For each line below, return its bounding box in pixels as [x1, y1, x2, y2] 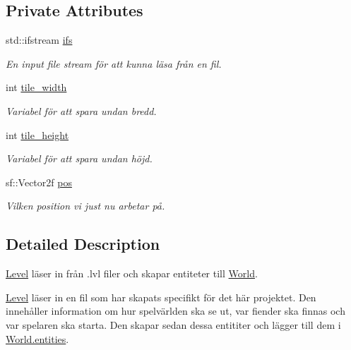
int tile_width [6, 80, 67, 95]
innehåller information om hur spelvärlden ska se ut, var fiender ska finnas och [6, 303, 345, 318]
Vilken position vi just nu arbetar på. [6, 198, 165, 213]
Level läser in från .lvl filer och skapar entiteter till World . [6, 266, 258, 281]
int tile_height [6, 127, 69, 142]
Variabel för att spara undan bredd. [6, 103, 157, 118]
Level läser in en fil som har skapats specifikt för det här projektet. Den [6, 289, 316, 304]
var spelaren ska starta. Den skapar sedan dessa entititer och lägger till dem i [6, 317, 341, 332]
